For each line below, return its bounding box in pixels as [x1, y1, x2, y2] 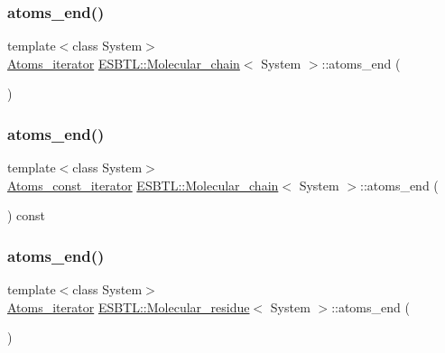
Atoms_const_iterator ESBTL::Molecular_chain [7, 175, 279, 194]
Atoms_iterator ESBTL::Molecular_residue [7, 297, 250, 316]
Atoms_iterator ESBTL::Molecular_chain [7, 53, 240, 72]
